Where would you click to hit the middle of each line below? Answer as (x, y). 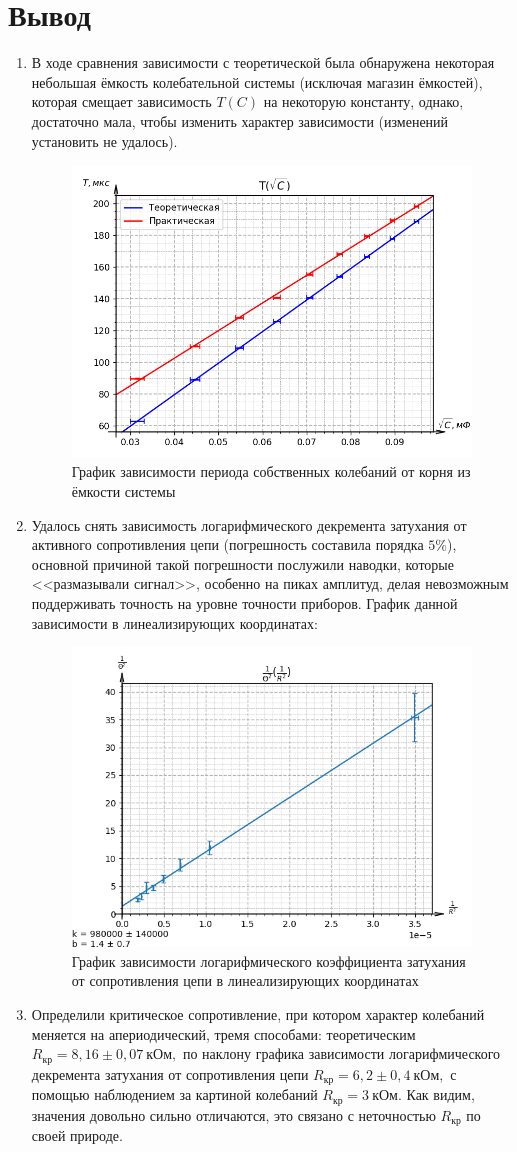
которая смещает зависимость (121, 101)
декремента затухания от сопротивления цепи (170, 1073)
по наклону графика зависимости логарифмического (341, 1053)
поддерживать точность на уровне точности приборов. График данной (244, 602)
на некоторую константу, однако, (363, 101)
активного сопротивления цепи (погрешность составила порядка (227, 544)
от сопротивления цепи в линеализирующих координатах (245, 980)
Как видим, (440, 1094)
